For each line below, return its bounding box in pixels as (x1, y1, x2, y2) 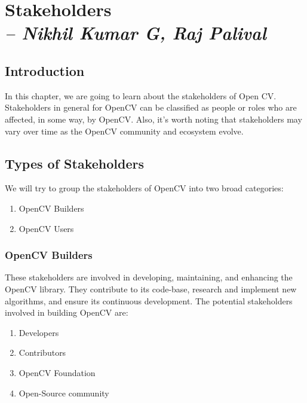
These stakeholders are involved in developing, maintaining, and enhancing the (5, 271, 293, 283)
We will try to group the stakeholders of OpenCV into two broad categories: (5, 182, 284, 194)
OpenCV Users (19, 222, 74, 234)
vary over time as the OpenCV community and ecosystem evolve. (5, 124, 244, 137)
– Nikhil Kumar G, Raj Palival (5, 20, 266, 45)
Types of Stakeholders (5, 154, 144, 172)
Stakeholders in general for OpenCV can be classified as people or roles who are (5, 101, 297, 114)
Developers (19, 326, 59, 338)
